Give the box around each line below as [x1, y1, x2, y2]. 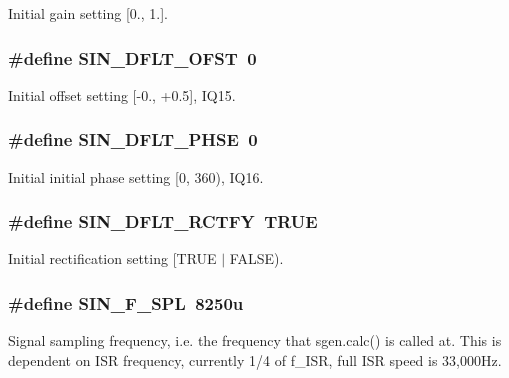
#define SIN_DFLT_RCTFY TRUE [8, 209, 318, 234]
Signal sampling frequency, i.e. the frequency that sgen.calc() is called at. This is [8, 330, 502, 351]
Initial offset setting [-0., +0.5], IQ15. [8, 84, 236, 105]
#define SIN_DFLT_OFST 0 [8, 45, 257, 70]
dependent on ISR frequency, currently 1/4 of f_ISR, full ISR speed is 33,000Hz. [8, 349, 502, 370]
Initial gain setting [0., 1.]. [8, 3, 168, 23]
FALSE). [229, 248, 284, 269]
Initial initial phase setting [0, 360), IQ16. [8, 166, 264, 187]
